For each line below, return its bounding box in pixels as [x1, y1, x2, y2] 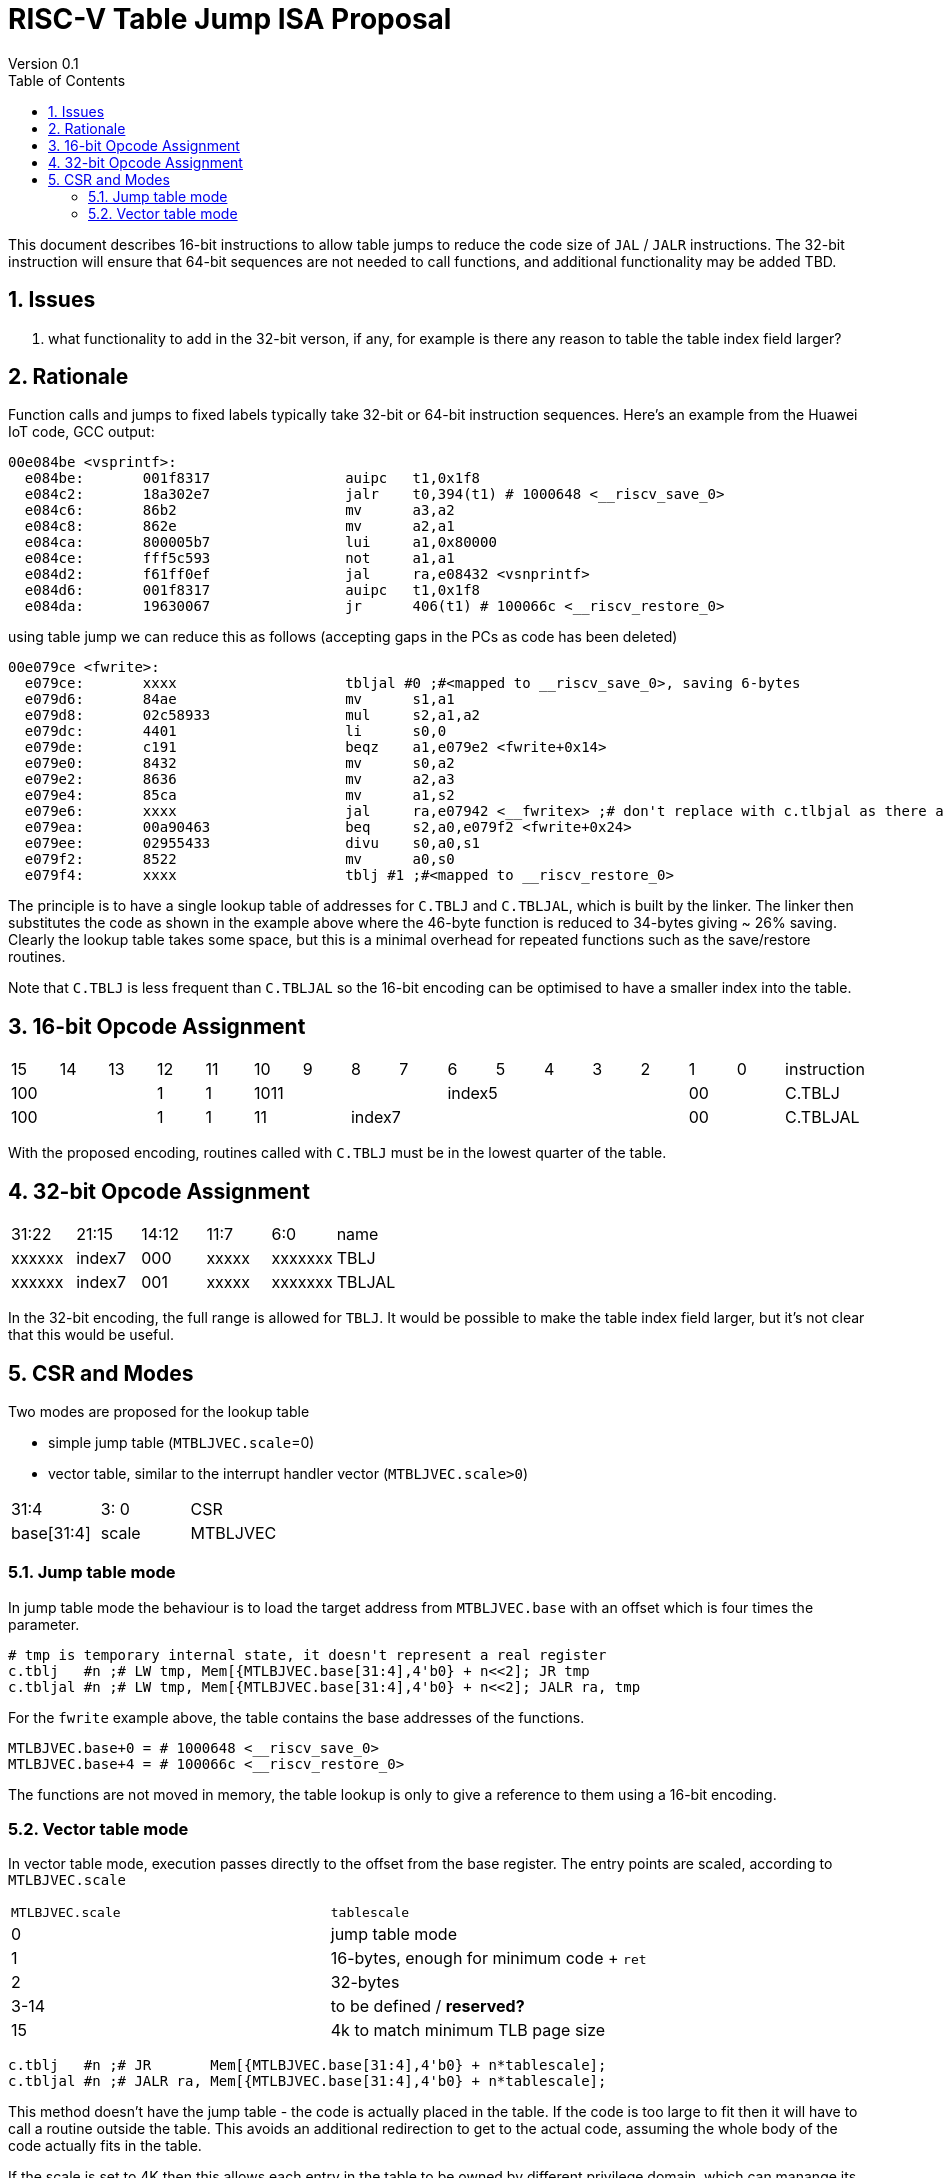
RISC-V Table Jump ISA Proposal [8, 2, 452, 36]
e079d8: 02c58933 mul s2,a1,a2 [24, 707, 481, 724]
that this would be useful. [8, 1326, 174, 1344]
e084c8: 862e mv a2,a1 [24, 518, 455, 535]
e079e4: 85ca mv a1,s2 [24, 787, 455, 804]
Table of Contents [8, 71, 126, 89]
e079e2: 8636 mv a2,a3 [24, 771, 455, 788]
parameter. [8, 1615, 80, 1633]
